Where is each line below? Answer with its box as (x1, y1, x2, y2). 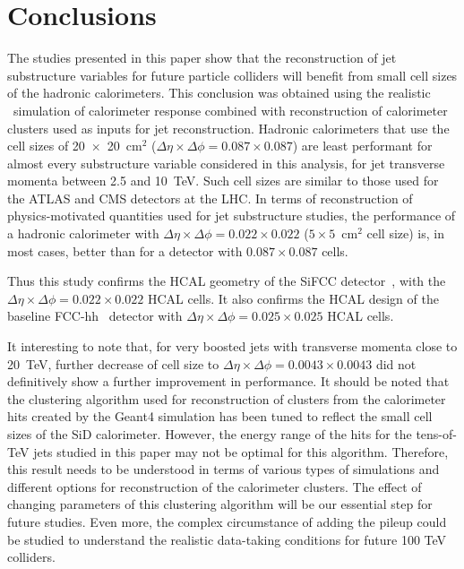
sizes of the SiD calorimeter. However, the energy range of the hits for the (7, 425, 412, 443)
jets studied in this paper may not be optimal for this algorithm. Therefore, (33, 442, 449, 461)
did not (375, 354, 417, 373)
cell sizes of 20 (7, 136, 85, 155)
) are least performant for (292, 136, 433, 155)
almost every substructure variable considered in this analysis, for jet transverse (7, 153, 445, 172)
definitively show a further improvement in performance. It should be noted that (7, 372, 450, 391)
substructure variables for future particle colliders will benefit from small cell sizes (7, 65, 458, 84)
